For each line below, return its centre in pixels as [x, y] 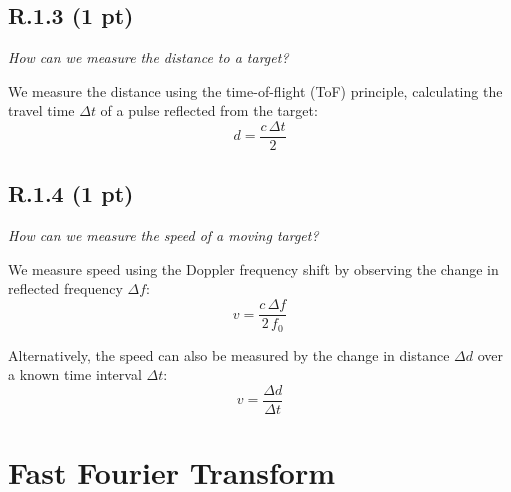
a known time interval [75, 374]
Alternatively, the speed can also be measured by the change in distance [229, 354]
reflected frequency [65, 288]
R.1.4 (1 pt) [71, 193]
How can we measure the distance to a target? [148, 57]
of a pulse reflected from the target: [209, 110]
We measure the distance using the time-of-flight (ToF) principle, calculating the [255, 90]
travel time [41, 110]
